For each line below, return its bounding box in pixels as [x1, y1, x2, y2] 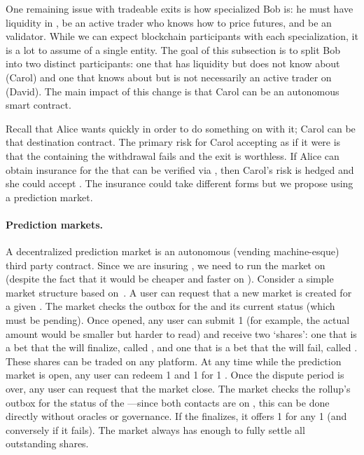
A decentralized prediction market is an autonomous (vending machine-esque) [6, 244, 339, 259]
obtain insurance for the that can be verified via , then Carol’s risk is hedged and [6, 162, 354, 177]
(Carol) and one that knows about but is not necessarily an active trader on [6, 69, 332, 84]
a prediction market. [6, 189, 93, 204]
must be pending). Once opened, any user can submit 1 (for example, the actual [6, 313, 350, 327]
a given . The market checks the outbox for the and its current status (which [6, 299, 335, 313]
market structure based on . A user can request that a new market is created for [6, 285, 352, 299]
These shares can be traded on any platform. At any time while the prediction [6, 353, 342, 368]
